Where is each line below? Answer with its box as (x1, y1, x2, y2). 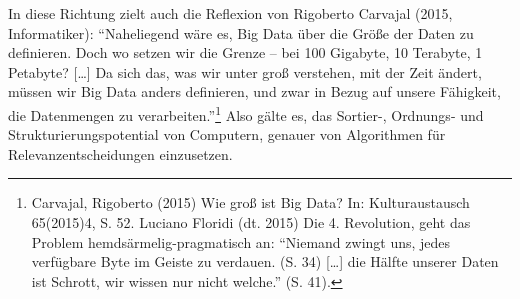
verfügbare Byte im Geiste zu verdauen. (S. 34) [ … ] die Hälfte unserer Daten (31, 251, 499, 272)
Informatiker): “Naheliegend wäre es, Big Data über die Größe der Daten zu (8, 22, 474, 43)
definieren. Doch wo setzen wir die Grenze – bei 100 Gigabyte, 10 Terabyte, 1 (8, 42, 483, 63)
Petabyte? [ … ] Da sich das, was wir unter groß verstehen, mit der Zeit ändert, (8, 61, 482, 82)
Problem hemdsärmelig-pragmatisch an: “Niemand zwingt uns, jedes (31, 231, 451, 252)
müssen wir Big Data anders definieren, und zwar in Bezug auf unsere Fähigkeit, (8, 81, 501, 102)
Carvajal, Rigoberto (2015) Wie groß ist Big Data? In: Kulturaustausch (31, 192, 470, 213)
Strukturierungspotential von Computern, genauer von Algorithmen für (8, 124, 446, 145)
